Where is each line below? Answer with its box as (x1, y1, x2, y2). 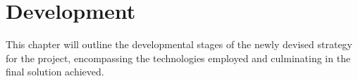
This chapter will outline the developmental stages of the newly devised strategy (6, 37, 352, 52)
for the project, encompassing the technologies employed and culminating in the (6, 50, 351, 65)
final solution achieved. (6, 64, 104, 79)
